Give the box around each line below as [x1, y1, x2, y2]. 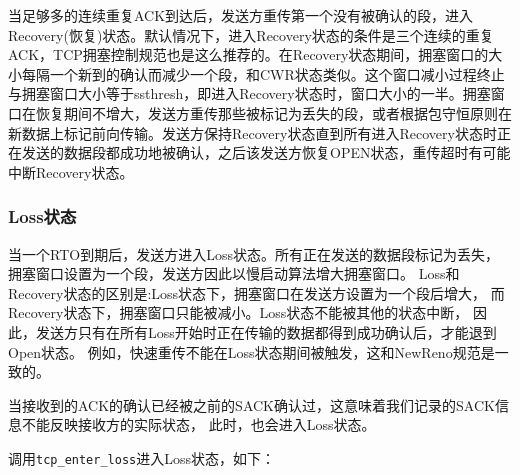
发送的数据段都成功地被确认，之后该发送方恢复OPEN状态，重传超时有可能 [21, 142, 511, 163]
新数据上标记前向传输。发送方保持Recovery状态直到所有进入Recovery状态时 [8, 122, 497, 143]
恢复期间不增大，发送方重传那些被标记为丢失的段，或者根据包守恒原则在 [35, 102, 512, 123]
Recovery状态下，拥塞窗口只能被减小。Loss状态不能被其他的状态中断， [8, 302, 469, 323]
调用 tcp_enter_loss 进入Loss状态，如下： [8, 447, 276, 468]
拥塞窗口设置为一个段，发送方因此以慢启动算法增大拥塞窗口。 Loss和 [8, 263, 460, 284]
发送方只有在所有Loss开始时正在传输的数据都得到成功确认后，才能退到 [35, 321, 497, 342]
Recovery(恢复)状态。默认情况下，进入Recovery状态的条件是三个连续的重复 [8, 24, 494, 45]
